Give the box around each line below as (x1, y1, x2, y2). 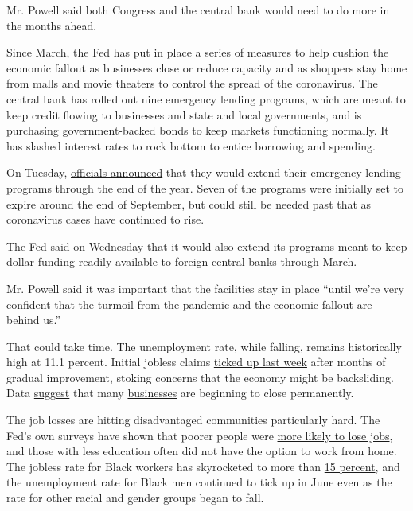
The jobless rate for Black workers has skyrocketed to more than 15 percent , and (6, 458, 400, 474)
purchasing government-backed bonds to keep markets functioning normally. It (6, 122, 389, 138)
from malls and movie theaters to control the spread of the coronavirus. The (6, 75, 378, 92)
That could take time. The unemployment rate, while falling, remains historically (6, 337, 402, 354)
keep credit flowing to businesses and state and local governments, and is (6, 106, 362, 123)
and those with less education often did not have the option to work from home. (6, 443, 397, 459)
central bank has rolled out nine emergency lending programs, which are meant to (6, 90, 406, 107)
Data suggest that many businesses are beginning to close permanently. (6, 384, 354, 401)
